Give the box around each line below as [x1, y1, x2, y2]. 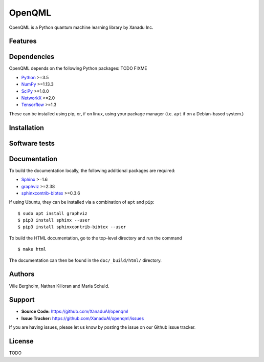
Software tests [9, 139, 55, 148]
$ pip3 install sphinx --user [18, 217, 90, 223]
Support [9, 296, 35, 304]
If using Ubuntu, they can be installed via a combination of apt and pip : [9, 199, 154, 205]
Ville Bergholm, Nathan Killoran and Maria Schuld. [9, 283, 110, 289]
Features [9, 37, 37, 45]
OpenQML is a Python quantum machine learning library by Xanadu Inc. [9, 24, 154, 30]
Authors [9, 270, 35, 278]
